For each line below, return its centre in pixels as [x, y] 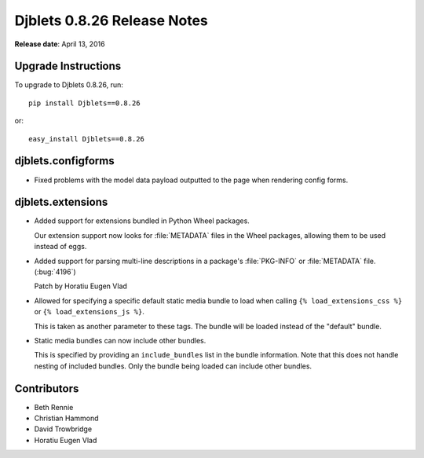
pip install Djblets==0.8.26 [84, 103]
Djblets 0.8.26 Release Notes [111, 20]
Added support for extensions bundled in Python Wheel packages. [142, 221]
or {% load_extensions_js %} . [89, 312]
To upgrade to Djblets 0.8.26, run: [69, 85]
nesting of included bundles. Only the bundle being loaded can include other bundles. [173, 366]
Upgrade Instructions [68, 66]
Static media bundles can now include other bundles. [120, 340]
